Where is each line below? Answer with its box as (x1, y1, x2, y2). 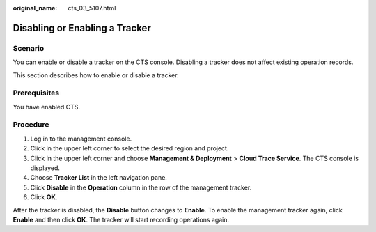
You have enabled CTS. (13, 102, 80, 111)
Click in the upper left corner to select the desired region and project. (30, 144, 229, 153)
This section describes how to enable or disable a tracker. (13, 70, 179, 79)
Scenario (13, 43, 45, 53)
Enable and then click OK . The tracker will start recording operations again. (13, 215, 230, 224)
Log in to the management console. (30, 134, 132, 143)
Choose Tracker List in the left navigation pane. (30, 173, 167, 182)
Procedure (13, 120, 49, 130)
